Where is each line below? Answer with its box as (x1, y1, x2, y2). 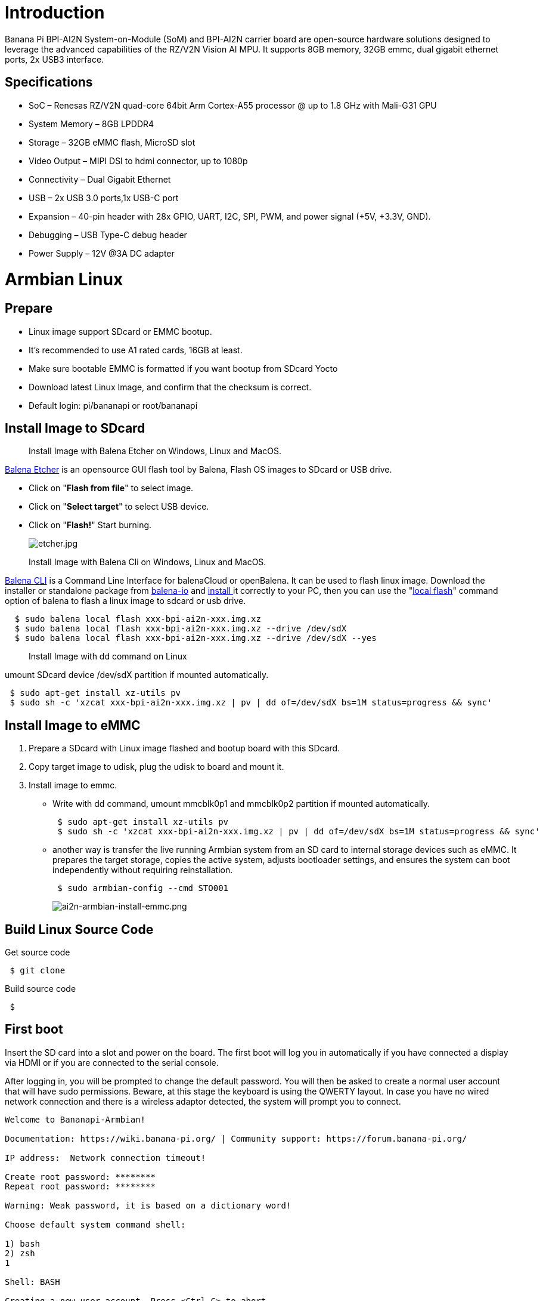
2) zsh (5, 1248, 35, 1258)
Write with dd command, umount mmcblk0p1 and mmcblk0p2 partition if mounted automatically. (52, 799, 430, 809)
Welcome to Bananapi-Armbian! (5, 1114, 146, 1124)
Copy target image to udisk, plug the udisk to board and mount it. (29, 762, 284, 772)
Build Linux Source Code (5, 921, 154, 937)
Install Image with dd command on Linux (29, 651, 187, 662)
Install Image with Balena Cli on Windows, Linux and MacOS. (29, 557, 266, 568)
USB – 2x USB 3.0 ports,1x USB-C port (29, 192, 179, 203)
